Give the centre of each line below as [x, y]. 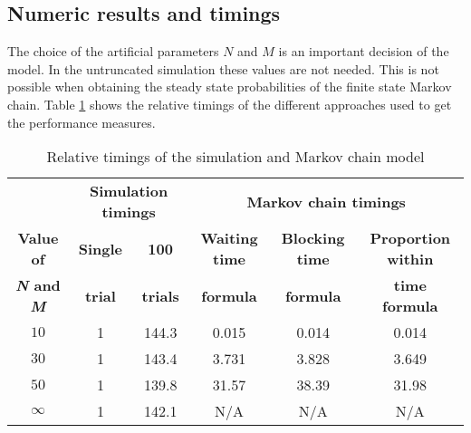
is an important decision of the [364, 51]
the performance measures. [82, 122]
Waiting [229, 238]
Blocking [313, 238]
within [410, 259]
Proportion [410, 238]
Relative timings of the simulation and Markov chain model [235, 157]
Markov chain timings [326, 201]
